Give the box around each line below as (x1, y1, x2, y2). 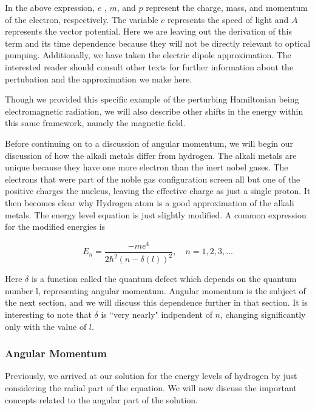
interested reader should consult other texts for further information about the (5, 60, 294, 73)
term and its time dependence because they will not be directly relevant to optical (5, 36, 311, 49)
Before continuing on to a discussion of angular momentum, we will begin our (5, 136, 293, 149)
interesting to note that (5, 307, 92, 320)
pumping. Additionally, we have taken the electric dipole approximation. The (5, 49, 291, 61)
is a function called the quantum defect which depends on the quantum (31, 272, 297, 285)
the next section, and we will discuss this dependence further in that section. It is (5, 296, 308, 309)
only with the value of (5, 320, 87, 332)
